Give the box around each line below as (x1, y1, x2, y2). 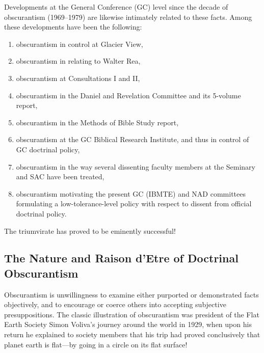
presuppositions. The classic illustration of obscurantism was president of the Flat (4, 309, 259, 319)
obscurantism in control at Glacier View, (16, 38, 143, 49)
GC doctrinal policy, (16, 144, 80, 154)
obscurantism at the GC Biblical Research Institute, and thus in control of (16, 134, 249, 145)
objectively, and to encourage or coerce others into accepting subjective (4, 299, 226, 310)
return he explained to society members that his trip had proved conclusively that (4, 329, 260, 340)
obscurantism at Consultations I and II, (16, 72, 140, 83)
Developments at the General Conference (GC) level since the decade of (4, 2, 228, 12)
